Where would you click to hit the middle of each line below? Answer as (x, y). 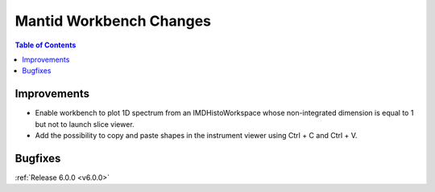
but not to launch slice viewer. (85, 124)
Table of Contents (46, 45)
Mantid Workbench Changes (113, 21)
